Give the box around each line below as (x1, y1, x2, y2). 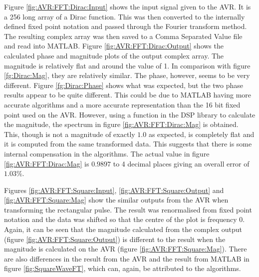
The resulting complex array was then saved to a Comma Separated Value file (4, 30, 243, 41)
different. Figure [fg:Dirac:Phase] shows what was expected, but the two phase (4, 79, 244, 90)
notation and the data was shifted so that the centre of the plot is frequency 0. (4, 214, 245, 224)
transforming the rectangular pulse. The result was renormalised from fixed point (4, 204, 252, 214)
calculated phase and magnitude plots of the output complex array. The (4, 50, 224, 60)
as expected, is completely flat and (148, 128, 255, 139)
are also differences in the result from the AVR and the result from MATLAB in (4, 253, 250, 263)
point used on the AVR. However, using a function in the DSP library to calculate (4, 109, 256, 119)
